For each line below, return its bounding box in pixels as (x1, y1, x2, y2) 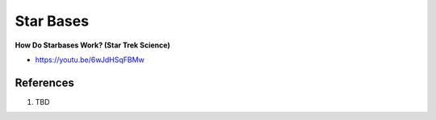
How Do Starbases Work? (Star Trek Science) (15, 40, 170, 50)
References (15, 76, 74, 89)
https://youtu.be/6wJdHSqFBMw (35, 55, 145, 64)
